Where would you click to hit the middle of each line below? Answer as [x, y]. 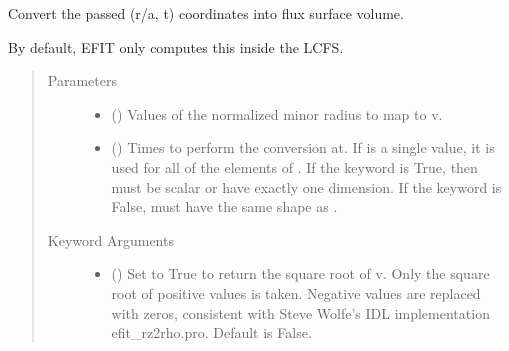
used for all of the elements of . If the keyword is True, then [294, 166]
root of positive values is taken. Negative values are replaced [296, 292]
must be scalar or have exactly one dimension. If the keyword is [306, 186]
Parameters [82, 80]
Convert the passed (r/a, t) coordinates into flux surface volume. [206, 13]
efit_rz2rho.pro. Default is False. [211, 332]
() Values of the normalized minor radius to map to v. [277, 113]
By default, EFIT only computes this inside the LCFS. [176, 46]
